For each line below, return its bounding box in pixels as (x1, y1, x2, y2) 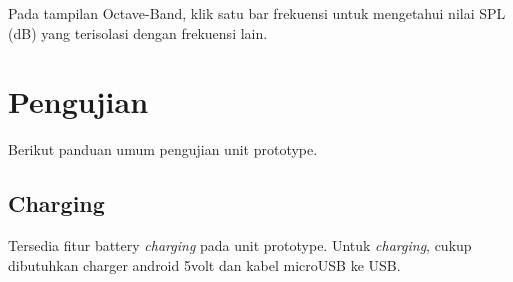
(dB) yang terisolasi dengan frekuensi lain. (8, 22, 268, 43)
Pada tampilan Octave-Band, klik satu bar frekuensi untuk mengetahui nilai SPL (8, 3, 506, 23)
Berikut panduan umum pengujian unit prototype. (8, 139, 318, 160)
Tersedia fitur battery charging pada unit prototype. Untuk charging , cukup (8, 235, 472, 256)
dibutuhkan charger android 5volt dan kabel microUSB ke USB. (8, 254, 401, 275)
